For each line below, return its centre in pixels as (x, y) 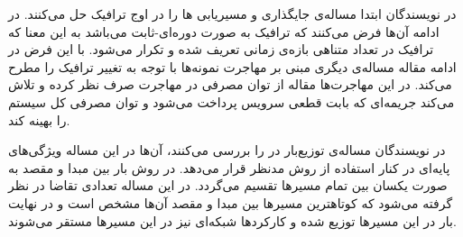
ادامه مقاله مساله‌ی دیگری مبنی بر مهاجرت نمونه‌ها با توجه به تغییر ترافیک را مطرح (232, 66)
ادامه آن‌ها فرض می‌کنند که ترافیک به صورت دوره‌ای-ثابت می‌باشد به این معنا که (224, 31)
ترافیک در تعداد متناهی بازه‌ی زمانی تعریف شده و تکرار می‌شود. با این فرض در (221, 49)
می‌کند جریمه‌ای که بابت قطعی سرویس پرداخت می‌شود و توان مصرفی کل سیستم (231, 101)
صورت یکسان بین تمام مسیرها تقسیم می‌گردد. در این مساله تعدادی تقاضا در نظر (228, 185)
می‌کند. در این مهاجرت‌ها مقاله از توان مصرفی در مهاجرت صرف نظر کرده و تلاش (230, 84)
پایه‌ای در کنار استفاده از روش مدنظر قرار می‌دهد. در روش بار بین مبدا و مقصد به (229, 167)
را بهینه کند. (39, 119)
